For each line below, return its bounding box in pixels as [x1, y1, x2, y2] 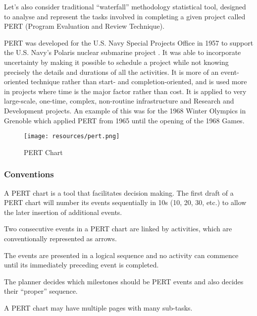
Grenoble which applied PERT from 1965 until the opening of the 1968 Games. [4, 115, 245, 125]
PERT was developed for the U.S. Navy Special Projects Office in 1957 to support [4, 37, 254, 48]
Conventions [4, 168, 54, 180]
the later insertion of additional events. [4, 207, 122, 217]
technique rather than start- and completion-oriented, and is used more [31, 76, 247, 87]
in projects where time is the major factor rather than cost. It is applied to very [4, 86, 247, 96]
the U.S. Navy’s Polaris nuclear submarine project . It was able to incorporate [4, 47, 241, 57]
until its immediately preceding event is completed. [4, 260, 159, 270]
